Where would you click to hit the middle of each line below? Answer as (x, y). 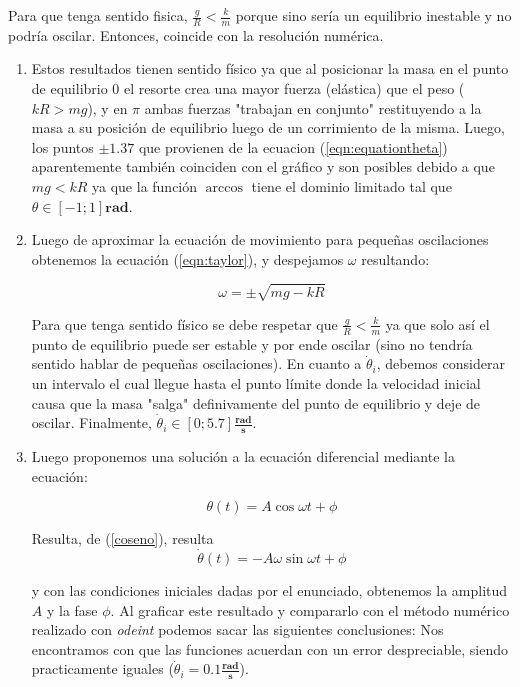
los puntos (62, 146)
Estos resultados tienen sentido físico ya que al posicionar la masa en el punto (270, 68)
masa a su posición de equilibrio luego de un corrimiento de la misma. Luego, (268, 127)
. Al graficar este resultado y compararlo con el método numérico (310, 609)
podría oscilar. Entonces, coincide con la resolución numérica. (196, 34)
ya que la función (145, 185)
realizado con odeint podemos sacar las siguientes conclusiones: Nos (237, 629)
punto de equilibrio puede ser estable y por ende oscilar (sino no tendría (252, 343)
